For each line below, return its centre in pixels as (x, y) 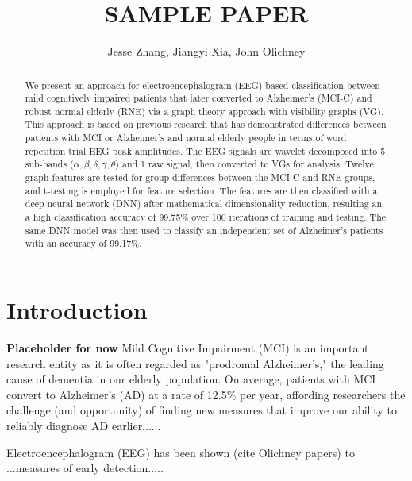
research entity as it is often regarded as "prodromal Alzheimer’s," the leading (195, 363)
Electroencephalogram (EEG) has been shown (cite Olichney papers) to (181, 452)
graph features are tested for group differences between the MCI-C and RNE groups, (200, 177)
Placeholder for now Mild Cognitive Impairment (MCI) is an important (188, 347)
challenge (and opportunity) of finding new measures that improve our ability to (202, 410)
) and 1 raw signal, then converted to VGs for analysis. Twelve (245, 164)
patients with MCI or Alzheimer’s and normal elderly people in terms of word (186, 138)
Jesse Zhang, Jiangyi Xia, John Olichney (206, 51)
